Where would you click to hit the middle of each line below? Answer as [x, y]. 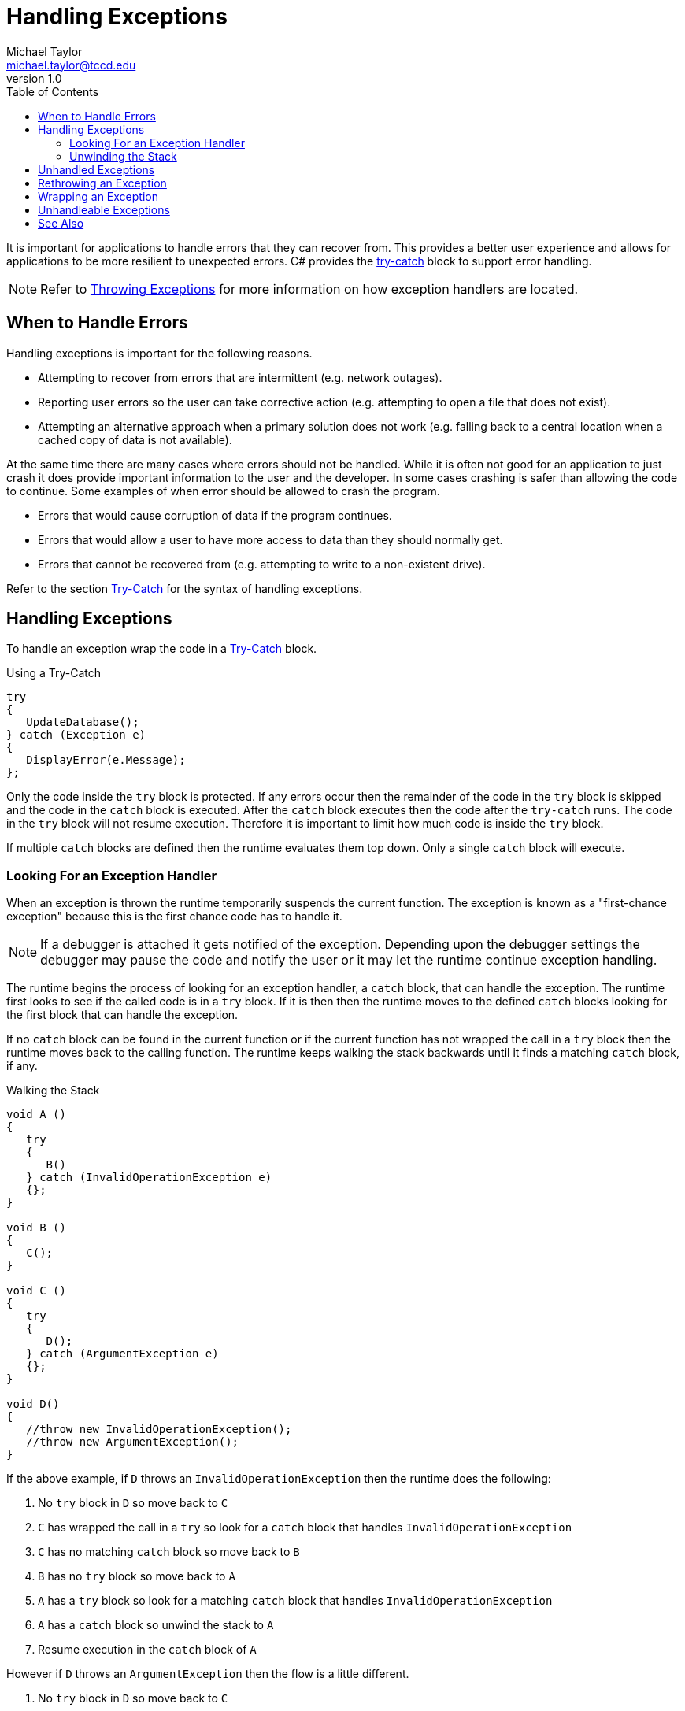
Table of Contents [53, 91]
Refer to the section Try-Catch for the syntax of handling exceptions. [185, 588]
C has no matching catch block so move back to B [169, 1552]
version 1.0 [34, 78]
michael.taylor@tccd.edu [71, 65]
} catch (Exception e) [76, 735]
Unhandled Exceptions [96, 169]
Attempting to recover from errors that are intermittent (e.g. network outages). [240, 377]
